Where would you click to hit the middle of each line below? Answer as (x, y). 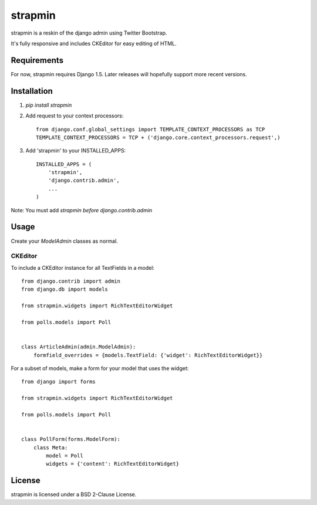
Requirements (37, 60)
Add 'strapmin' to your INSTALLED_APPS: (76, 151)
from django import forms (59, 382)
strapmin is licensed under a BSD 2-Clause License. (74, 494)
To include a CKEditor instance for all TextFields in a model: (83, 267)
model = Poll (65, 455)
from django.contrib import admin (71, 281)
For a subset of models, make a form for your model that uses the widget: (100, 368)
